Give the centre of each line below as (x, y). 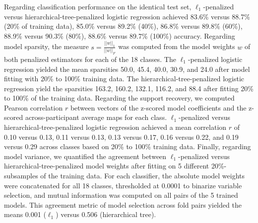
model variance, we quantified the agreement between (85, 156)
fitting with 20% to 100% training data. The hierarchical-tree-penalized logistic (124, 79)
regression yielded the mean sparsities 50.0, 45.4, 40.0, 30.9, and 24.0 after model (127, 69)
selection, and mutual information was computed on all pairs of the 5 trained (121, 195)
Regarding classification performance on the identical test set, (98, 6)
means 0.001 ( (25, 214)
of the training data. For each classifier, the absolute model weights (143, 176)
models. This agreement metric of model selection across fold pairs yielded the (123, 204)
